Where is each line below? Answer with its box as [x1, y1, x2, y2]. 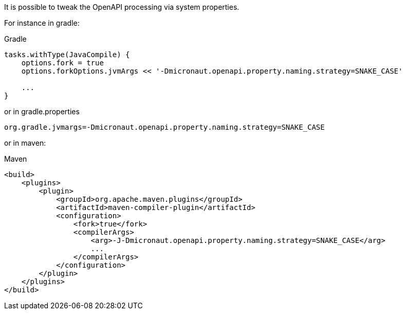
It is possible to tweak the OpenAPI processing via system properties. [4, 3, 240, 11]
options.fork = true [21, 59, 104, 67]
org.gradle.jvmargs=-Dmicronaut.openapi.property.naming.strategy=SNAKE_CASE [4, 123, 325, 131]
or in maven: [4, 138, 46, 147]
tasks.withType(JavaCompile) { [4, 50, 130, 59]
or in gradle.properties [4, 107, 80, 116]
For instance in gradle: [4, 19, 80, 27]
